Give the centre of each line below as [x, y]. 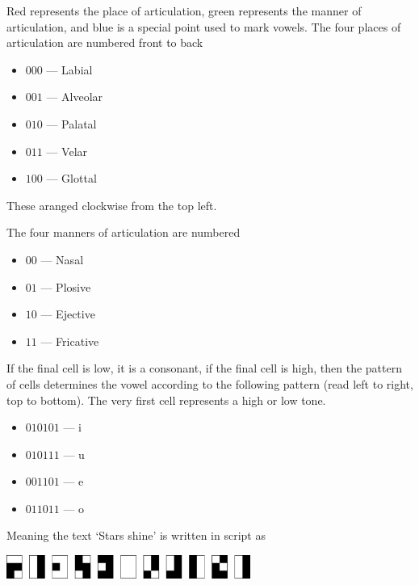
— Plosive [66, 286]
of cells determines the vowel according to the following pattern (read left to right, [210, 383]
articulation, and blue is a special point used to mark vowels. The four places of [204, 26]
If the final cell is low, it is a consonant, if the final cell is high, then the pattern [204, 368]
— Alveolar [75, 97]
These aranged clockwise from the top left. [112, 205]
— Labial [69, 69]
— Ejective [68, 314]
